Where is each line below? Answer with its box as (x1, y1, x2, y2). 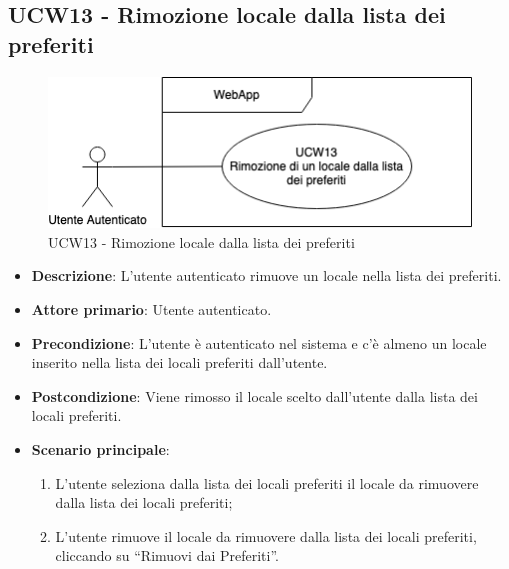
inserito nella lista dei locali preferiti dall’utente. (31, 352, 328, 373)
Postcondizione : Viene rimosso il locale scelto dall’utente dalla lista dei (31, 385, 478, 406)
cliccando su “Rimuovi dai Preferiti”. (55, 545, 279, 566)
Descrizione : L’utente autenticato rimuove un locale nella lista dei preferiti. (31, 265, 502, 286)
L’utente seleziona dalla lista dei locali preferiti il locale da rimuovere (55, 472, 479, 493)
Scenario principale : (31, 438, 170, 459)
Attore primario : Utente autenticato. (31, 299, 272, 320)
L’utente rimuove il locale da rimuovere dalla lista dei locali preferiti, (55, 525, 477, 546)
